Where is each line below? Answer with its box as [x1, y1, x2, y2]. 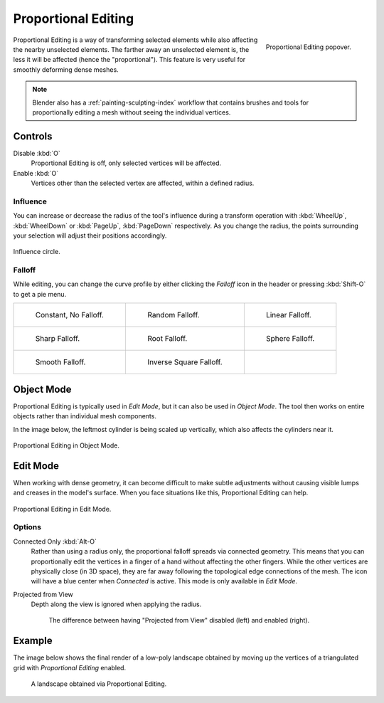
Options [13, 522, 42, 532]
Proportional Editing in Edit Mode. [13, 504, 112, 513]
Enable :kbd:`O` [13, 169, 59, 177]
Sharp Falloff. [35, 334, 80, 344]
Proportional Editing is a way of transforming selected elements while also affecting [13, 36, 258, 44]
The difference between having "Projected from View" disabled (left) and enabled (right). [48, 616, 309, 625]
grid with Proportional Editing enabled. [13, 663, 127, 672]
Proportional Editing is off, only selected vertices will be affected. [31, 159, 222, 167]
